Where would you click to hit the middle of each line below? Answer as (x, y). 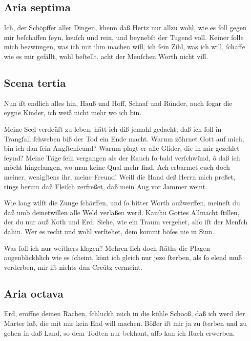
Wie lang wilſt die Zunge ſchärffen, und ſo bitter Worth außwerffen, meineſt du (122, 203)
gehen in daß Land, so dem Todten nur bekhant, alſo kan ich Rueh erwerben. (119, 332)
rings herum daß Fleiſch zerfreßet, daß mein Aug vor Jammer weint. (106, 186)
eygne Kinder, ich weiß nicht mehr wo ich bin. (73, 112)
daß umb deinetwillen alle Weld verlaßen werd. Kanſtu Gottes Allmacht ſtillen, (122, 212)
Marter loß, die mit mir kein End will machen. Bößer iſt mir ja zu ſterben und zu (125, 323)
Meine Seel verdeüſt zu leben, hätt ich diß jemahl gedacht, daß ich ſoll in (113, 129)
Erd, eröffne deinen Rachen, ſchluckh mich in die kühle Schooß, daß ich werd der (125, 313)
